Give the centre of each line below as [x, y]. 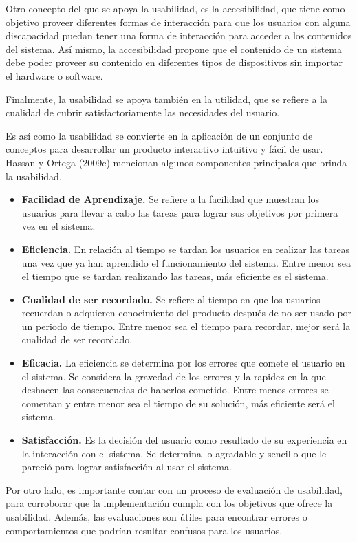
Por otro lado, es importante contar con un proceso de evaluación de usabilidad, [174, 489]
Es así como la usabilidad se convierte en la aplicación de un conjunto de [159, 135]
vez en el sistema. [58, 226]
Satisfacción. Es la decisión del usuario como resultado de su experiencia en [184, 440]
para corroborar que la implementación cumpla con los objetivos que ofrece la [169, 503]
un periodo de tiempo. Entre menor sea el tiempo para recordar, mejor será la [186, 326]
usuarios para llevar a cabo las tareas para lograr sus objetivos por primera [180, 212]
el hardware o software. [54, 75]
